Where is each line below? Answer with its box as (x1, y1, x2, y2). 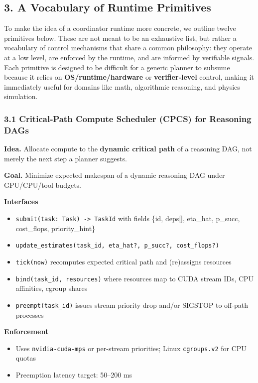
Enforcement (4, 326, 49, 337)
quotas (15, 353, 36, 363)
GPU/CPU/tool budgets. (4, 179, 81, 190)
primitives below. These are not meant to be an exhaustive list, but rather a (4, 32, 237, 43)
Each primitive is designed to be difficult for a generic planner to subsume (4, 62, 230, 72)
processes (15, 309, 44, 320)
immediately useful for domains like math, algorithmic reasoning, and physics (4, 81, 240, 92)
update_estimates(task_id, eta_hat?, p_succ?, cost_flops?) (15, 242, 219, 250)
